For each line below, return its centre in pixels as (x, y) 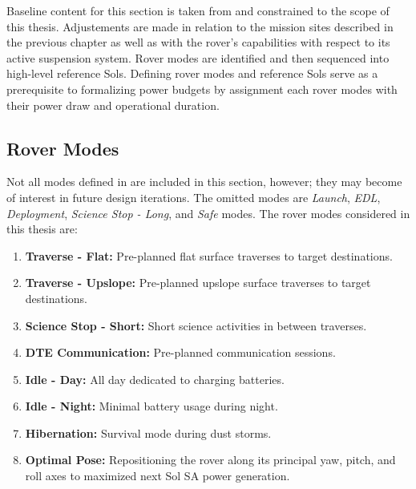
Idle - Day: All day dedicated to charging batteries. (155, 379)
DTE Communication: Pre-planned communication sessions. (180, 352)
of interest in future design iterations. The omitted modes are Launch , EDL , (194, 197)
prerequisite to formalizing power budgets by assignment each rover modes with (202, 89)
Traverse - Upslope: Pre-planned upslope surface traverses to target (198, 283)
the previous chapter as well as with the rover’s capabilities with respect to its (198, 42)
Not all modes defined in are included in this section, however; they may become (204, 182)
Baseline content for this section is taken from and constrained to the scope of (198, 10)
